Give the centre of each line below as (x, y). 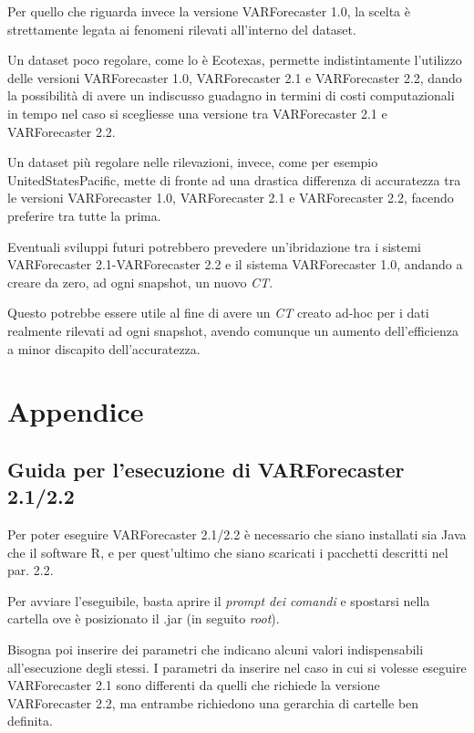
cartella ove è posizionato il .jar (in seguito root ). (144, 618)
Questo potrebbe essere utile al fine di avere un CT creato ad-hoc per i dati (218, 313)
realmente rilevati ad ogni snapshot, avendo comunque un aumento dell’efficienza (233, 330)
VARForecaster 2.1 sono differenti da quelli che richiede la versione (194, 685)
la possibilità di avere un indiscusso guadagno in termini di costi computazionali (231, 95)
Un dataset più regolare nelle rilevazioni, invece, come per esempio (193, 162)
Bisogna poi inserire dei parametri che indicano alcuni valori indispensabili (216, 649)
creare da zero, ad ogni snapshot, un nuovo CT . (140, 282)
